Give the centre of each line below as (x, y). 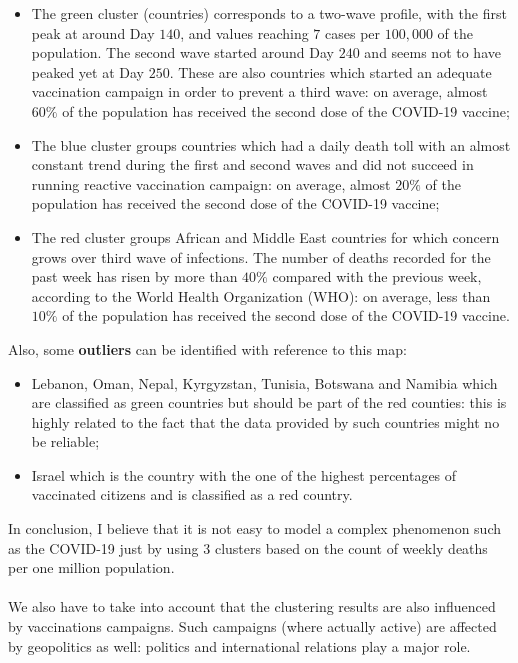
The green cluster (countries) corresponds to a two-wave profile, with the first (269, 13)
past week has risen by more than (134, 276)
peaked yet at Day (87, 71)
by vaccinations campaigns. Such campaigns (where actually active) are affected (252, 626)
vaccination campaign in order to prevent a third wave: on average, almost (259, 91)
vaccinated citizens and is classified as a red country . (192, 494)
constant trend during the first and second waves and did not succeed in (252, 164)
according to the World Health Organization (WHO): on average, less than (261, 295)
